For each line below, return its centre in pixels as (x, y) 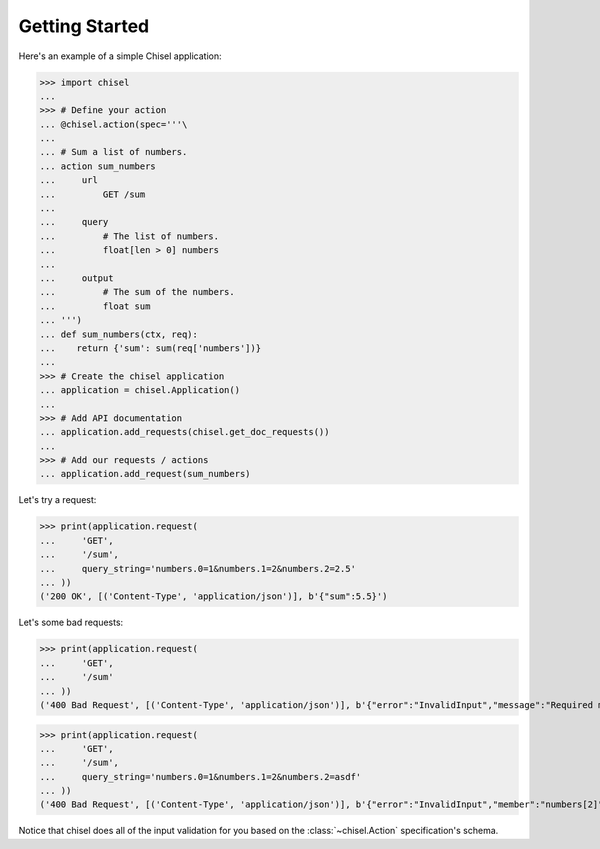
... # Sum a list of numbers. (113, 152)
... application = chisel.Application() (139, 390)
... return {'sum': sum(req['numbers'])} (150, 348)
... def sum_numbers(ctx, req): (119, 334)
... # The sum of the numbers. (137, 292)
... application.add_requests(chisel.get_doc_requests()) (184, 432)
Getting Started (84, 26)
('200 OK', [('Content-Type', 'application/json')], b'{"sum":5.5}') (213, 596)
